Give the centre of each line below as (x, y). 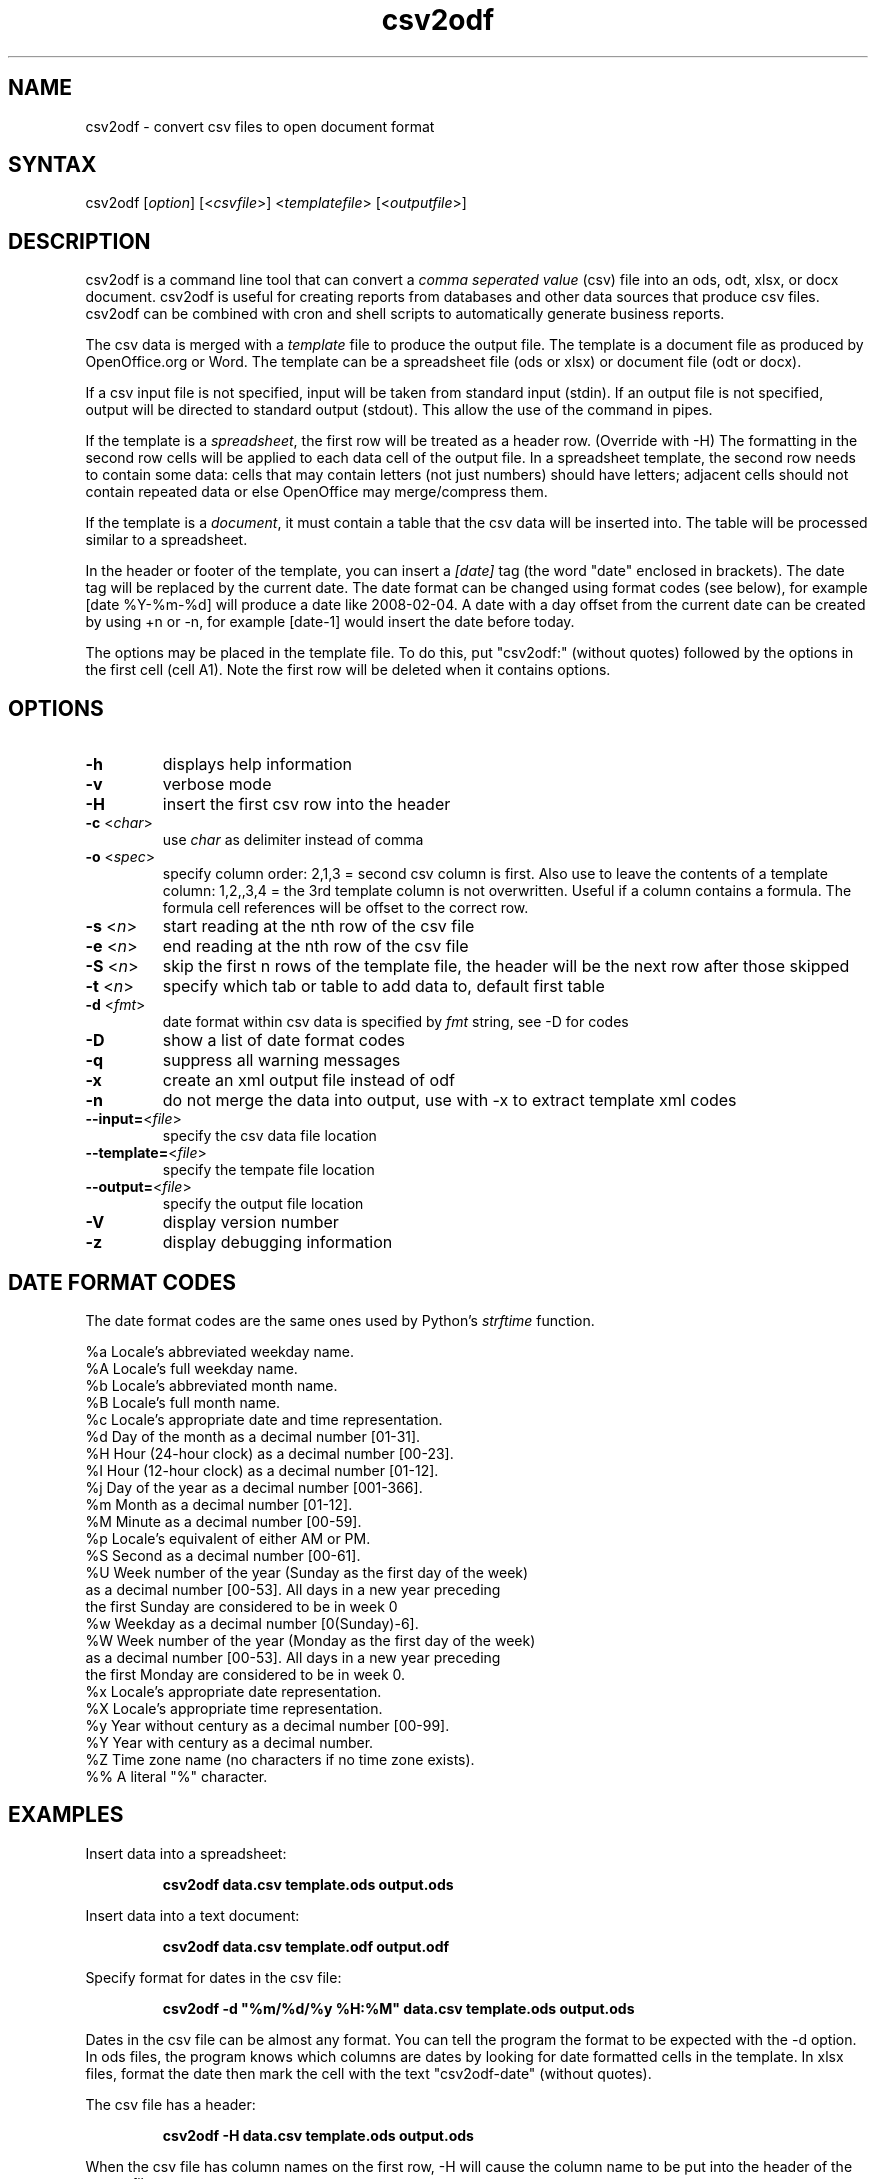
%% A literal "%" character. (176, 1776)
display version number (250, 1222)
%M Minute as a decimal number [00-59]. (223, 1521)
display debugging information (277, 1242)
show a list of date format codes (284, 1040)
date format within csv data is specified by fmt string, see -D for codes (395, 1022)
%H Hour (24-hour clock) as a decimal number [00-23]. (269, 1453)
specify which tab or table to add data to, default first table (383, 986)
